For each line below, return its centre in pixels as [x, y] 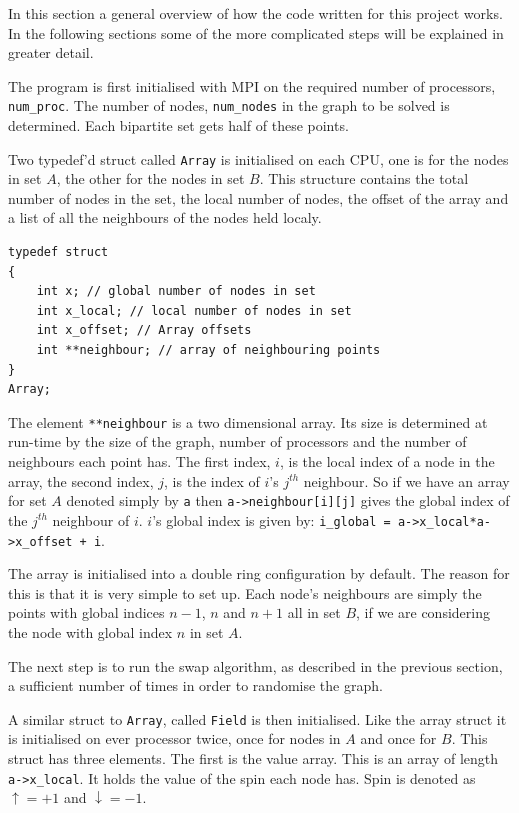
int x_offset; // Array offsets [144, 330]
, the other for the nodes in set [150, 178]
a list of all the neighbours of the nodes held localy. [165, 217]
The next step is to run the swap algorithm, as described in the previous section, [255, 665]
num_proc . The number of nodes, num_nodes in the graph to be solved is [229, 105]
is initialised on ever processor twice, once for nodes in [174, 738]
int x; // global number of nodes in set [176, 291]
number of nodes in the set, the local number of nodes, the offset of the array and [258, 197]
